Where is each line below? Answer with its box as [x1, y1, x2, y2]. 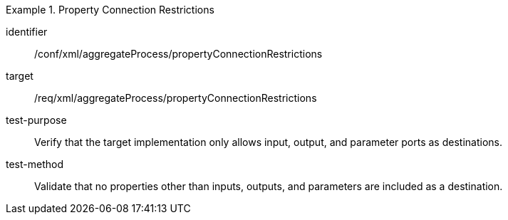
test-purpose [6, 114, 67, 126]
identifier [6, 26, 48, 38]
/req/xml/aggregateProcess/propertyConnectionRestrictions [34, 92, 317, 104]
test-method [6, 158, 63, 170]
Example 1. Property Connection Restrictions [6, 4, 214, 16]
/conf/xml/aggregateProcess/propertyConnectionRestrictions [34, 48, 323, 60]
